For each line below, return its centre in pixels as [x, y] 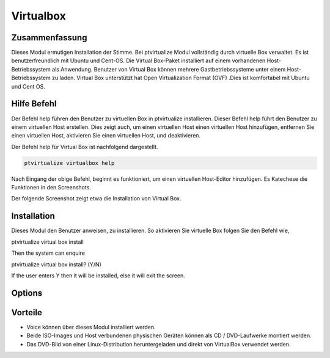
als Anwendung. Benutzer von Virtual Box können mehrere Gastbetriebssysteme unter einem [169, 69]
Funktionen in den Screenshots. [51, 188]
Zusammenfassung [49, 38]
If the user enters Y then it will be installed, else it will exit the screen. [98, 276]
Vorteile [27, 312]
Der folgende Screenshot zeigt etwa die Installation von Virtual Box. [96, 199]
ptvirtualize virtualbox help [69, 163]
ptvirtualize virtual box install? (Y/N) [57, 264]
